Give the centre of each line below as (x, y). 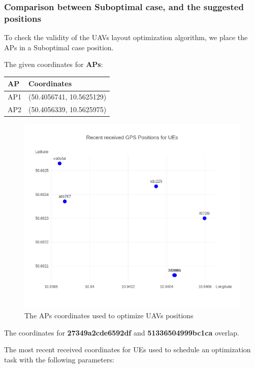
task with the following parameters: (59, 359)
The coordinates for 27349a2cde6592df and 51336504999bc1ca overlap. (122, 332)
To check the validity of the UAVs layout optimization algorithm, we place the (126, 37)
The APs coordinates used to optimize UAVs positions (109, 315)
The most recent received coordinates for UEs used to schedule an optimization (127, 349)
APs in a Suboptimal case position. (59, 47)
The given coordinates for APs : (54, 64)
